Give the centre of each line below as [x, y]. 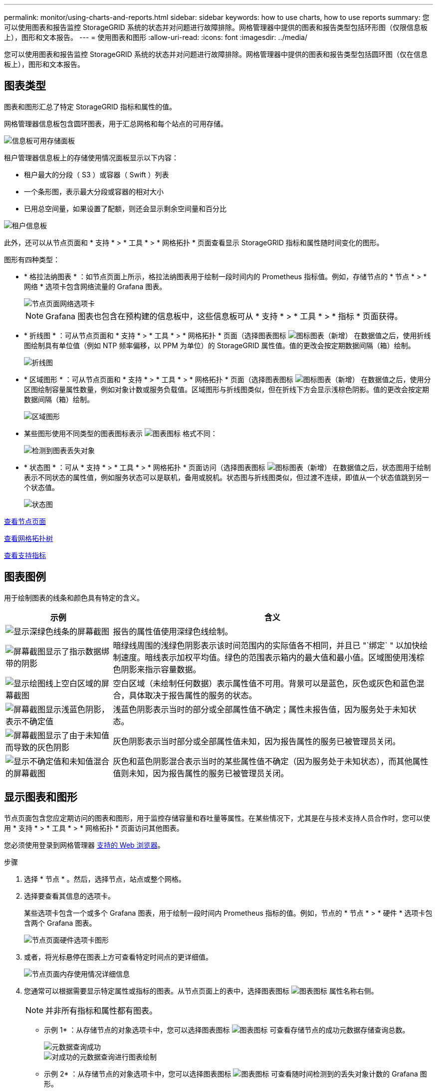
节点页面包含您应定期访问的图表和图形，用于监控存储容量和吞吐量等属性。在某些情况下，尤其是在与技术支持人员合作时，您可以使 [217, 818]
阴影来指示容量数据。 [161, 669]
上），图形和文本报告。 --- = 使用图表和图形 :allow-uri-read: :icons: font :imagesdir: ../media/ [156, 37]
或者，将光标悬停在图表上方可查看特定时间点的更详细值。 [118, 957]
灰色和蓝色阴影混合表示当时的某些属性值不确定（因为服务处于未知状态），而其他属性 [271, 761]
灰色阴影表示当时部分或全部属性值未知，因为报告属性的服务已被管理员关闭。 [257, 741]
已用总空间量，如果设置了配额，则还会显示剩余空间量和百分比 [125, 208]
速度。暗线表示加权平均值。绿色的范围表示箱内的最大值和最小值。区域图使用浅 [269, 657]
